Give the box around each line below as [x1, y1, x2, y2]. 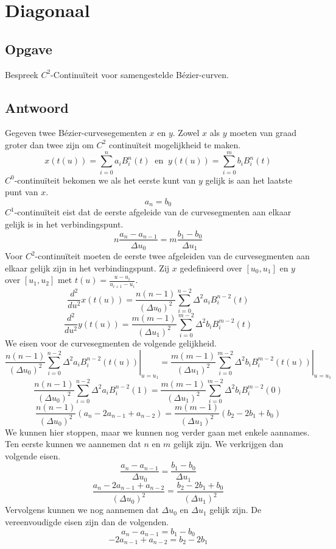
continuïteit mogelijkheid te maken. [108, 138, 241, 151]
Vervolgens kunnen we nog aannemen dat [5, 503, 159, 516]
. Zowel [172, 126, 200, 139]
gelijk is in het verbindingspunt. [5, 217, 124, 230]
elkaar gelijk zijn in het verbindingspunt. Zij [5, 261, 170, 274]
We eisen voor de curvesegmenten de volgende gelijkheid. [5, 337, 217, 350]
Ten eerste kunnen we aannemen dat [5, 437, 141, 450]
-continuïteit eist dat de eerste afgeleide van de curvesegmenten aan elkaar [14, 206, 292, 218]
